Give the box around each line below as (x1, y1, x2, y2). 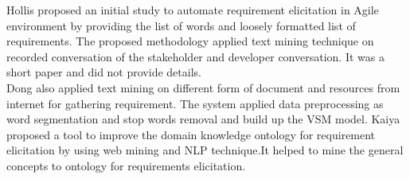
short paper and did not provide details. (6, 64, 201, 80)
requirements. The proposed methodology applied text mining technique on (6, 33, 374, 49)
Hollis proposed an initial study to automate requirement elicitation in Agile (6, 2, 379, 18)
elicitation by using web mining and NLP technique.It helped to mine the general (6, 142, 404, 158)
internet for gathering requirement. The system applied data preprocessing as (6, 95, 384, 111)
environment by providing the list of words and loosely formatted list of (6, 17, 356, 33)
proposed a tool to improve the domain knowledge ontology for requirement (6, 126, 376, 142)
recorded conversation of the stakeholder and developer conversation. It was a (6, 48, 385, 64)
